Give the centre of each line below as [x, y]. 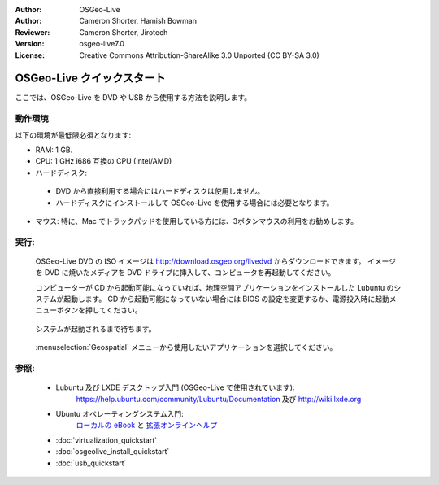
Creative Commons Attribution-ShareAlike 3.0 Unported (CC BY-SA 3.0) [200, 55]
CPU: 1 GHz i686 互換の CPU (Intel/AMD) [104, 161]
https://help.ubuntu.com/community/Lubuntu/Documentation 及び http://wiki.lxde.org [219, 399]
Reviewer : [33, 32]
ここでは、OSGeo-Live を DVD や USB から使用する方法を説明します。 [133, 98]
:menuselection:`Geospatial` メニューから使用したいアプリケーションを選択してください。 [186, 347]
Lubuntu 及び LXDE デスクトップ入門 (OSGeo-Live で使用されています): [175, 387]
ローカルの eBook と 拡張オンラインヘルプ [147, 425]
